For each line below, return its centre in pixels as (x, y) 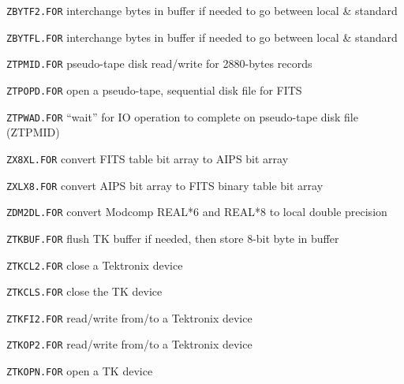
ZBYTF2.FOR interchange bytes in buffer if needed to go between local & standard (202, 10)
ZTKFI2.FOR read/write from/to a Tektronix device (129, 317)
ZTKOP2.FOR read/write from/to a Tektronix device (129, 344)
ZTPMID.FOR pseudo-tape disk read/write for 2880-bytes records (159, 63)
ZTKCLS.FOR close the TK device (84, 291)
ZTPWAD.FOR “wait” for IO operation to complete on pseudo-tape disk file (182, 116)
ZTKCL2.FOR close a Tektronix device (95, 265)
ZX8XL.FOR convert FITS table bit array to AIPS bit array (148, 158)
